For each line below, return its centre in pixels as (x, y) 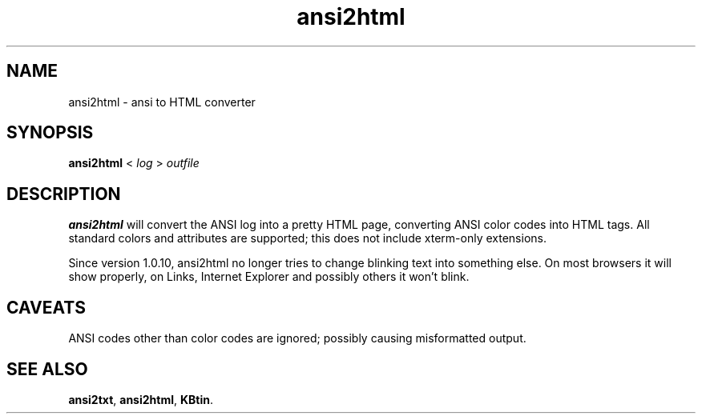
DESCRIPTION (64, 194)
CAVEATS (46, 307)
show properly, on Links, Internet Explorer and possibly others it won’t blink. (269, 277)
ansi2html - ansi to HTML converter (162, 102)
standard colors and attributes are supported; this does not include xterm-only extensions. (307, 238)
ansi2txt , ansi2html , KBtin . (141, 399)
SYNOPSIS (50, 133)
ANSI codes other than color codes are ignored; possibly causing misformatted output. (297, 338)
